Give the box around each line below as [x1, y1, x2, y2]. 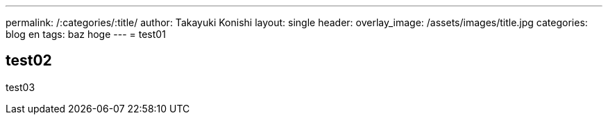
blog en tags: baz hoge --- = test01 [6, 28, 166, 40]
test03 [6, 81, 35, 93]
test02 [6, 52, 52, 70]
